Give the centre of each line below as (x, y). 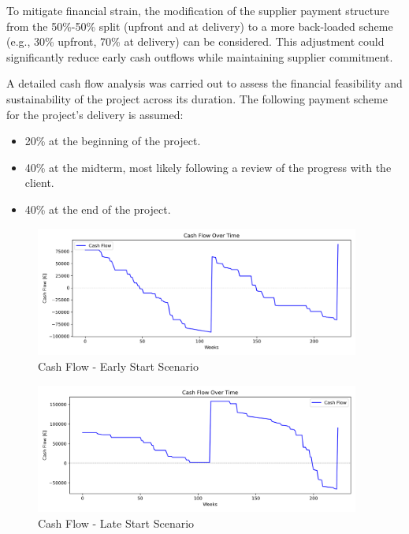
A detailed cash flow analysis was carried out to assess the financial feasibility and (204, 83)
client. (39, 183)
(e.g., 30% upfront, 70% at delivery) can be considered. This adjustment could (195, 41)
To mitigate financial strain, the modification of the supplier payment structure (198, 10)
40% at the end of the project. (98, 209)
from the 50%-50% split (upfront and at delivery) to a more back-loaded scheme (200, 26)
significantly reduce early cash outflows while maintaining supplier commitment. (200, 56)
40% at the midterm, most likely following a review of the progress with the (208, 167)
